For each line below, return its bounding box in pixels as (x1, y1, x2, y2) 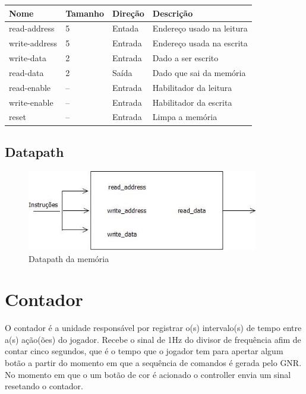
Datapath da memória (29, 252, 109, 264)
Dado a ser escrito (152, 52, 219, 64)
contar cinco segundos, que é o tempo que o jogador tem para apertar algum (5, 345, 283, 357)
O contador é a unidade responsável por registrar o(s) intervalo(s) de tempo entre (5, 321, 302, 334)
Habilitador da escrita (152, 96, 232, 108)
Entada (112, 22, 139, 34)
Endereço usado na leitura (152, 22, 248, 34)
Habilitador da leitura (152, 81, 232, 93)
